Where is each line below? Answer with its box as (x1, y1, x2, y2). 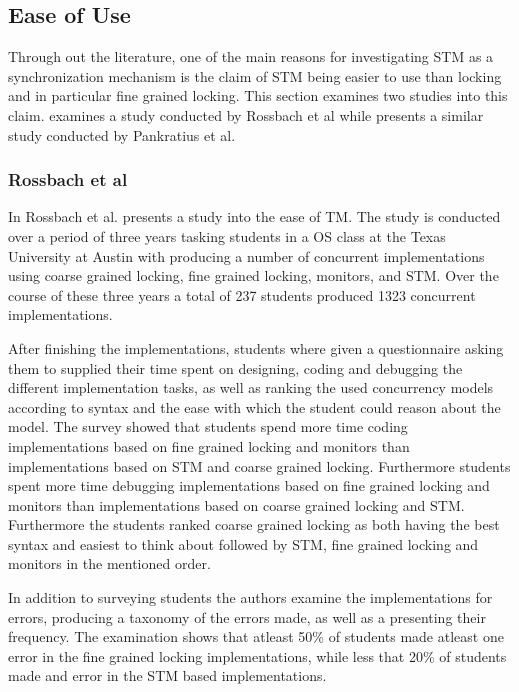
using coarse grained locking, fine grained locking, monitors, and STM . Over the (8, 265, 499, 286)
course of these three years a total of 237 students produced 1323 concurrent (8, 284, 476, 305)
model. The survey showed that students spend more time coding (8, 416, 408, 437)
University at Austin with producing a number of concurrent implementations (8, 245, 485, 266)
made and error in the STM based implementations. (8, 665, 327, 686)
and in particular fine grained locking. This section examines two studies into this (8, 85, 508, 106)
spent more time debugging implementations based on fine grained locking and (8, 475, 490, 496)
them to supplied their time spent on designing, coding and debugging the (8, 357, 463, 378)
